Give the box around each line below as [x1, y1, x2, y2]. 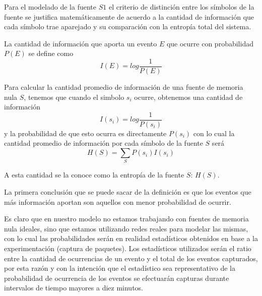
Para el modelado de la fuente [4, 2, 97, 12]
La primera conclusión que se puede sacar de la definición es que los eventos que [4, 186, 251, 197]
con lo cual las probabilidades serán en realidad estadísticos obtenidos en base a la [4, 233, 258, 244]
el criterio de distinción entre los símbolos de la [108, 2, 254, 12]
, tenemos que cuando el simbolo [24, 91, 124, 102]
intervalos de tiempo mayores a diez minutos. [4, 282, 143, 293]
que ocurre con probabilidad [166, 38, 253, 48]
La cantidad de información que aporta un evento [4, 38, 157, 48]
